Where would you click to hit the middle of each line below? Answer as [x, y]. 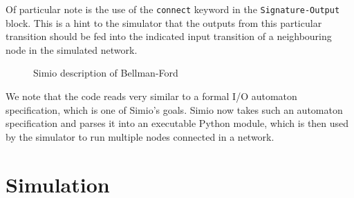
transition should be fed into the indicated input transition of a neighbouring [169, 36]
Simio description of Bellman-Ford [106, 73]
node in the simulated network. [72, 49]
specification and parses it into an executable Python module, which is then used [177, 123]
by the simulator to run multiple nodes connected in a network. [140, 136]
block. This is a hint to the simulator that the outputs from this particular [164, 22]
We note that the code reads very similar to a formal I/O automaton [151, 96]
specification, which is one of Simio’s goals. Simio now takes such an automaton [174, 109]
